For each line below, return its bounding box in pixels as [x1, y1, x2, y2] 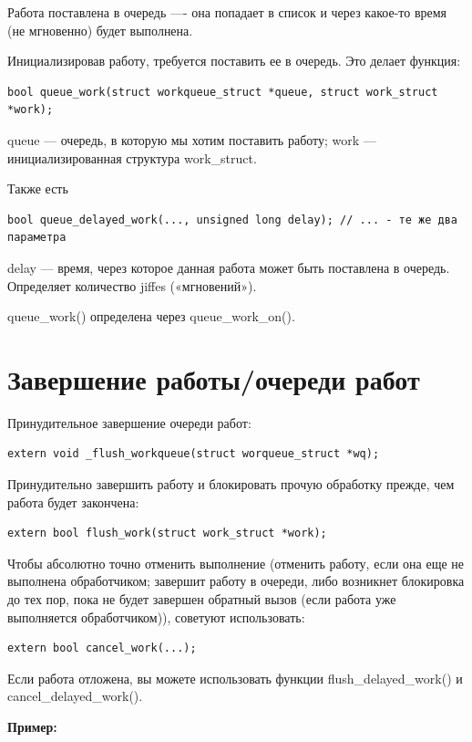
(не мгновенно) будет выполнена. [7, 20, 193, 39]
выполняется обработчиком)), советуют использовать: [7, 607, 305, 626]
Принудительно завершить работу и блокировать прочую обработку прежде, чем [7, 475, 455, 494]
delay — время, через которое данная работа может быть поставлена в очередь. [7, 257, 450, 277]
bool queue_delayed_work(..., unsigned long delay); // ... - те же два [7, 213, 457, 226]
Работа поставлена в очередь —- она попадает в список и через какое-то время [7, 3, 447, 21]
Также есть [7, 179, 68, 198]
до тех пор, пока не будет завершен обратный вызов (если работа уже [7, 590, 396, 608]
